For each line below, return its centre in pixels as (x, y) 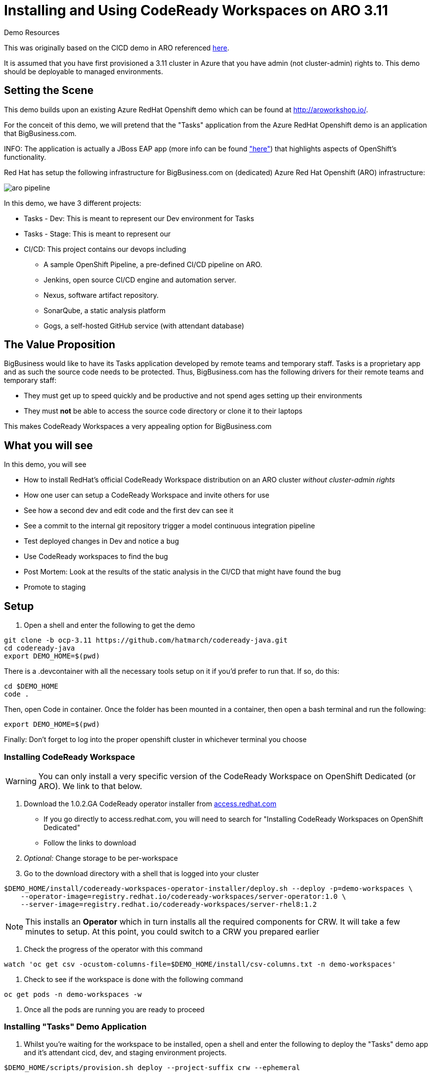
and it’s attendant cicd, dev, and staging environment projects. (125, 1052)
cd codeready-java (40, 648)
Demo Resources (32, 32)
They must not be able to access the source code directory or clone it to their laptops (163, 411)
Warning (21, 781)
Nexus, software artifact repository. (101, 295)
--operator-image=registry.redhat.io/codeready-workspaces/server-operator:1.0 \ (183, 896)
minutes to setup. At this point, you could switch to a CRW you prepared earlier (172, 931)
